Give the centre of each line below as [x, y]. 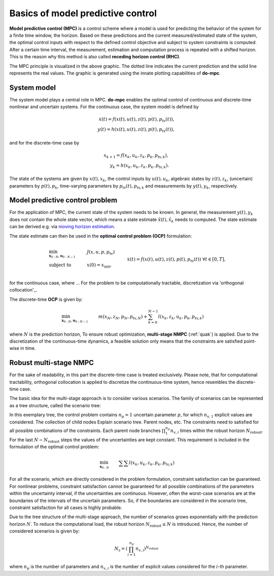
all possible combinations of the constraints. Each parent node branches [85, 430]
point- [250, 341]
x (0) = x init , [99, 266]
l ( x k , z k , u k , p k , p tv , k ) [181, 317]
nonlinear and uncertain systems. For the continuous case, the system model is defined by [104, 107]
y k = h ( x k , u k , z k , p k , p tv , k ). [140, 166]
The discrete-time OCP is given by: [46, 299]
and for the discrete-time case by [44, 142]
